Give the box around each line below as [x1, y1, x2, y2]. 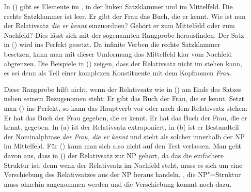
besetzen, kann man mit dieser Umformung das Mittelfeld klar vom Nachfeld [4, 48, 232, 59]
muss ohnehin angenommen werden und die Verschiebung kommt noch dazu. [4, 178, 232, 189]
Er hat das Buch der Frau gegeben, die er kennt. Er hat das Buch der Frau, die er [4, 112, 247, 122]
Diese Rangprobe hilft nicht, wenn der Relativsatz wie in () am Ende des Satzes [4, 84, 241, 94]
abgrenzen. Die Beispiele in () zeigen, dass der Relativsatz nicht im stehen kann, [4, 58, 242, 68]
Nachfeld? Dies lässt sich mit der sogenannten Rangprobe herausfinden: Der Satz [4, 30, 244, 40]
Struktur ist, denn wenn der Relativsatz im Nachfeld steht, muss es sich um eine [4, 160, 242, 170]
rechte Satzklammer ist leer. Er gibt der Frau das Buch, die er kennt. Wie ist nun [4, 11, 246, 21]
